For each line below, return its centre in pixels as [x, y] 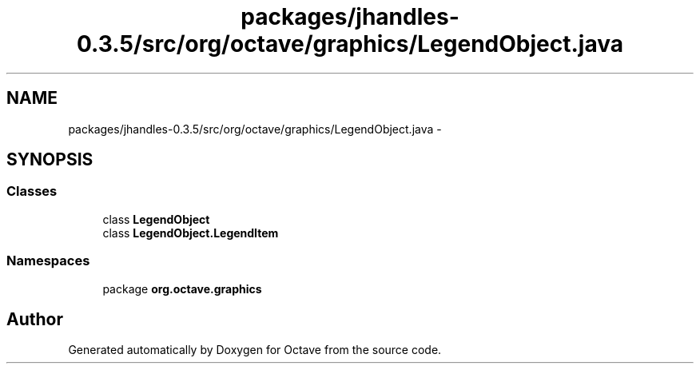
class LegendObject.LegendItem [191, 233]
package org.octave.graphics [182, 288]
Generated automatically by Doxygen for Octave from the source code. [255, 350]
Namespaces [48, 261]
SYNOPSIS [50, 160]
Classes [32, 191]
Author [35, 319]
